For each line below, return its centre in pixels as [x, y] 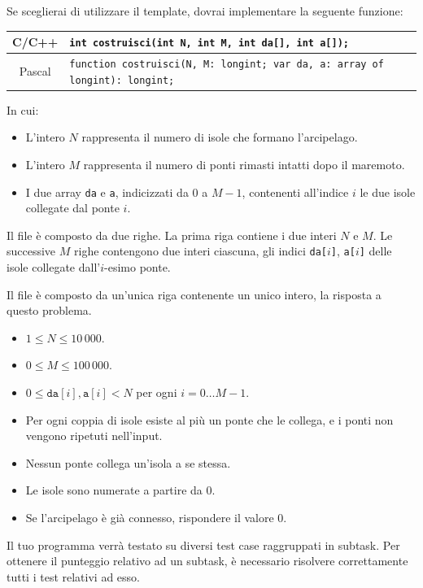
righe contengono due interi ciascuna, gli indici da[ [201, 251]
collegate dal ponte [72, 208]
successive [31, 251]
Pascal [35, 70]
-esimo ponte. [137, 267]
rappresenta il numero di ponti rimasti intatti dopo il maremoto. [244, 164]
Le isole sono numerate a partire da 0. [120, 490]
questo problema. [49, 310]
